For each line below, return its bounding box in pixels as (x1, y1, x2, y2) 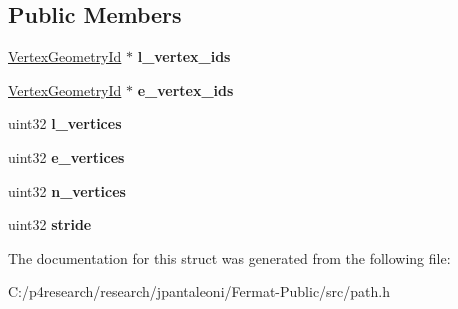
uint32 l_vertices (8, 113, 122, 134)
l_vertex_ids (137, 46, 231, 67)
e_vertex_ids (137, 79, 234, 100)
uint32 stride (8, 214, 92, 235)
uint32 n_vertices (8, 180, 126, 201)
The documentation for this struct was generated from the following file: (8, 247, 451, 268)
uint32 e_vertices (8, 146, 125, 167)
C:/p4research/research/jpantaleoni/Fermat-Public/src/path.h (8, 281, 391, 302)
